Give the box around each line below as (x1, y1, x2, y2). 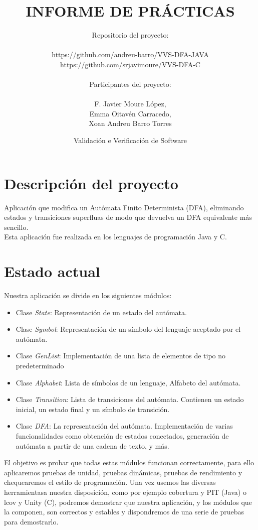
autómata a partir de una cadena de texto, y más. (16, 440, 169, 451)
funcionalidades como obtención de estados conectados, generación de (16, 431, 229, 441)
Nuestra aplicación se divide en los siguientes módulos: (4, 290, 172, 301)
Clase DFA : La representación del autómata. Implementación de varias (16, 421, 233, 431)
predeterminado (16, 360, 64, 371)
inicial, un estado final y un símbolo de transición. (16, 404, 170, 414)
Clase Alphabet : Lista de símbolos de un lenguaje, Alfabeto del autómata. (16, 377, 241, 387)
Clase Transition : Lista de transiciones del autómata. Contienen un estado (16, 394, 244, 405)
